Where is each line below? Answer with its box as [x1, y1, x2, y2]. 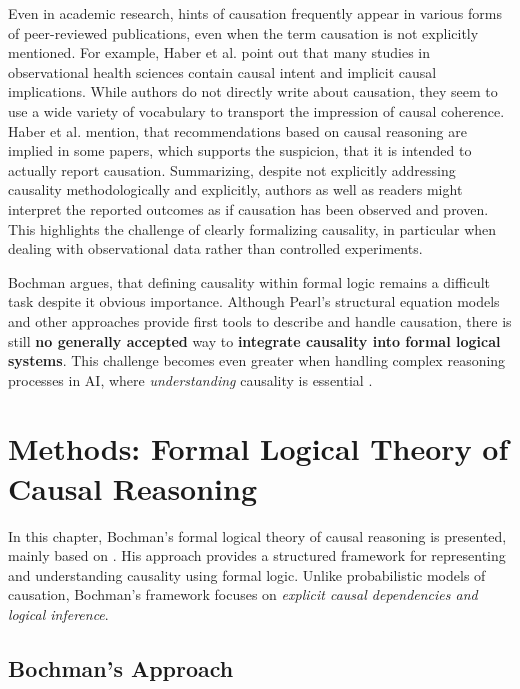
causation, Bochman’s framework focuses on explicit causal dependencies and [8, 584, 478, 605]
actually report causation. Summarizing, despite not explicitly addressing [8, 159, 456, 180]
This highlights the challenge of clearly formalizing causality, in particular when [8, 218, 497, 239]
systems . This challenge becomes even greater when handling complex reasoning [8, 350, 506, 371]
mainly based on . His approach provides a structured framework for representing [8, 545, 506, 566]
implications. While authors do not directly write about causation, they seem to [8, 81, 498, 102]
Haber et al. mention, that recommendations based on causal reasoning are [8, 120, 467, 141]
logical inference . [8, 603, 109, 624]
